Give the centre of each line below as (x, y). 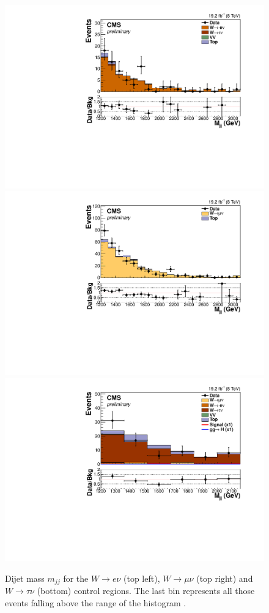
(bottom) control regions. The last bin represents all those (146, 591)
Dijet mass (25, 578)
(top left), (142, 578)
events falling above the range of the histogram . (96, 602)
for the (76, 578)
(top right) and (225, 578)
